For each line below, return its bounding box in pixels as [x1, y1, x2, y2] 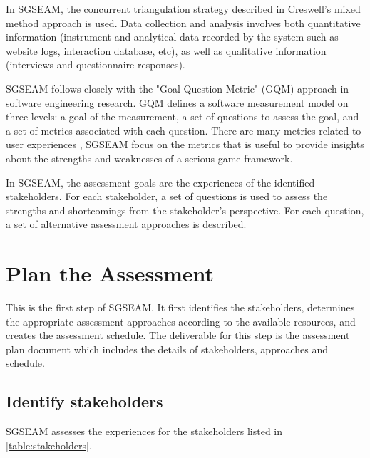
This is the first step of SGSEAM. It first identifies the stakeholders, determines [6, 300, 355, 315]
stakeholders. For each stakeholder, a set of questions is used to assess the [6, 189, 328, 204]
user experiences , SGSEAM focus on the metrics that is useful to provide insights [6, 137, 364, 152]
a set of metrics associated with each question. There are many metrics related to [6, 123, 361, 137]
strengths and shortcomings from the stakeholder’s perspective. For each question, [6, 202, 364, 217]
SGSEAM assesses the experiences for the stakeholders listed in [6, 424, 283, 439]
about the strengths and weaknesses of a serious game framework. [6, 150, 293, 165]
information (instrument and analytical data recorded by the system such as [6, 29, 339, 44]
